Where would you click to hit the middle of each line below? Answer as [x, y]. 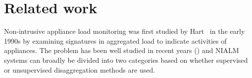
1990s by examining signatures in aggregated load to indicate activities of [115, 40]
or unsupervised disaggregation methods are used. [80, 69]
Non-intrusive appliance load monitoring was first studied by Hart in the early [125, 31]
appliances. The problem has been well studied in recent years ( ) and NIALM [122, 50]
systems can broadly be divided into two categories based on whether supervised [126, 60]
